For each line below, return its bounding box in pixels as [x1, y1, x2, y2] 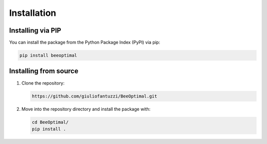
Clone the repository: [21, 80, 65, 86]
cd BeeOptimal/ [32, 119, 69, 125]
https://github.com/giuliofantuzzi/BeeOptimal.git [32, 93, 158, 99]
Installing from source [9, 67, 79, 75]
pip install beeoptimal [19, 52, 78, 58]
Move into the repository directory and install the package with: [21, 106, 151, 112]
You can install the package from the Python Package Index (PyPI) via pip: [9, 40, 160, 46]
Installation [9, 7, 56, 18]
